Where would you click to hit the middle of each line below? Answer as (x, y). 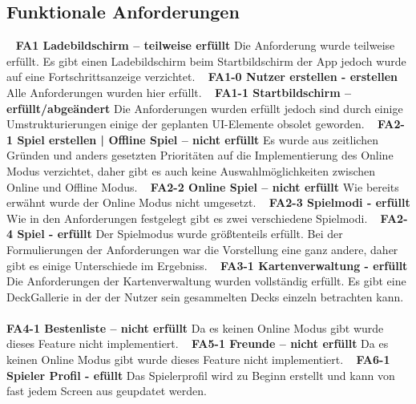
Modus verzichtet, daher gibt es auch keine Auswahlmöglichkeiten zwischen (191, 170)
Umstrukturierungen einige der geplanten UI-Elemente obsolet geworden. (186, 124)
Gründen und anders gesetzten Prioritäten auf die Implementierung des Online (200, 155)
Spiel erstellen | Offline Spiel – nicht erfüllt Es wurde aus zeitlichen (198, 139)
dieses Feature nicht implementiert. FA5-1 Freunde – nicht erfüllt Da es (198, 343)
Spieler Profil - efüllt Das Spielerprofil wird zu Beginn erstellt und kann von (201, 375)
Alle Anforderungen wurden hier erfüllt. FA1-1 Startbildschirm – (179, 92)
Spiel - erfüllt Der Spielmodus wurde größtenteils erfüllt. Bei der (180, 234)
